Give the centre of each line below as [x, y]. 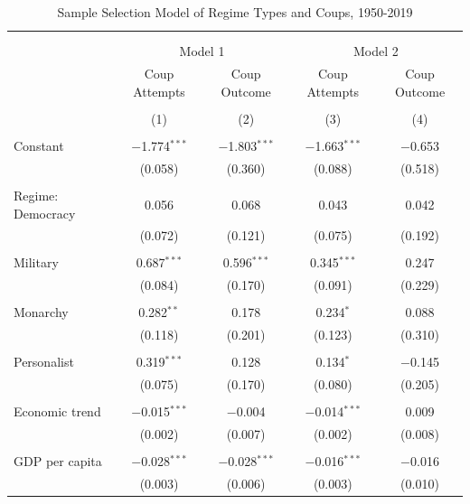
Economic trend [57, 411]
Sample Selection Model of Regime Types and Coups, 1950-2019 [235, 12]
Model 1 [202, 51]
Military [36, 262]
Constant [39, 145]
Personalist [44, 362]
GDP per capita [58, 461]
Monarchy [41, 312]
